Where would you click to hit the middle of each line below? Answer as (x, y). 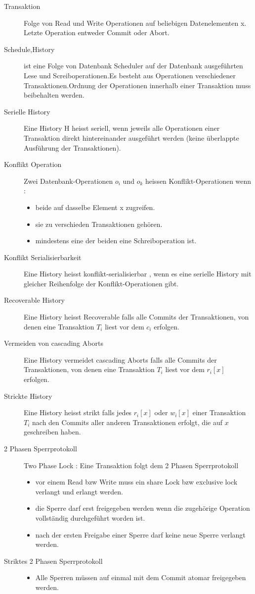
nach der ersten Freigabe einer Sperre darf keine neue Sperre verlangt (140, 534)
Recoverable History (34, 300)
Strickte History (28, 396)
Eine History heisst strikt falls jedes (78, 412)
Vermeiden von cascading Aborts (54, 343)
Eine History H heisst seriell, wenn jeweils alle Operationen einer (122, 128)
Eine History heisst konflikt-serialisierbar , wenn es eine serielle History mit (138, 274)
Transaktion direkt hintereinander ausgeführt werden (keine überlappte (131, 137)
